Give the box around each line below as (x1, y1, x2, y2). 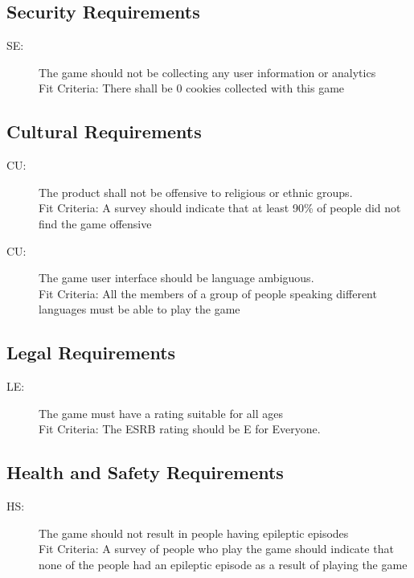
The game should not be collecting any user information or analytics (39, 64, 376, 80)
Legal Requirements (6, 340, 176, 365)
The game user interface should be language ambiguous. (39, 269, 314, 286)
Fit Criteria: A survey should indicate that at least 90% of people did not (39, 199, 401, 216)
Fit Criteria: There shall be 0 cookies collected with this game (39, 80, 345, 96)
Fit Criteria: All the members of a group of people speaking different (39, 285, 377, 301)
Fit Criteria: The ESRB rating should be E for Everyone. (39, 420, 321, 437)
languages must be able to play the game (39, 301, 240, 318)
